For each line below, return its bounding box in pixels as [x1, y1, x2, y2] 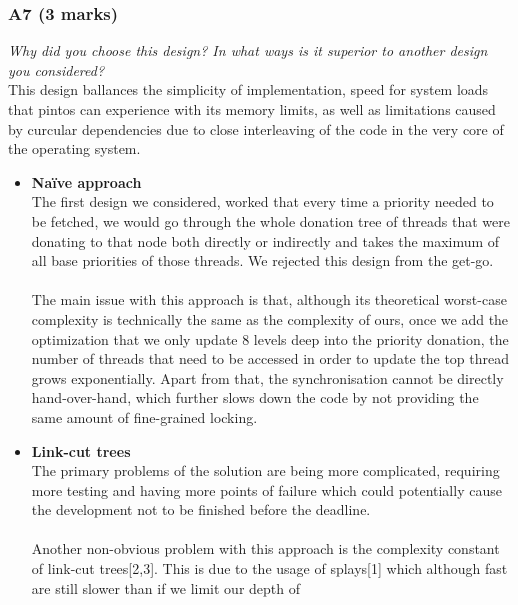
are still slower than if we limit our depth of [31, 577, 301, 598]
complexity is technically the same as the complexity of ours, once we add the [31, 308, 509, 329]
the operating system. [8, 138, 141, 159]
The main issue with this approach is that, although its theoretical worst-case [31, 289, 507, 310]
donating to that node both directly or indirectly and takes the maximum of [31, 230, 500, 251]
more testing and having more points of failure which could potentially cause [31, 479, 502, 500]
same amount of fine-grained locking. [31, 406, 258, 427]
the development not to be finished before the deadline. [31, 499, 371, 520]
